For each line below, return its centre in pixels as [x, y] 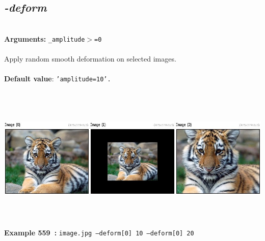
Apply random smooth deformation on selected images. [90, 59]
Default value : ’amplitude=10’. [58, 79]
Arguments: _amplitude [45, 38]
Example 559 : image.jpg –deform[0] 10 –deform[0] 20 [99, 233]
